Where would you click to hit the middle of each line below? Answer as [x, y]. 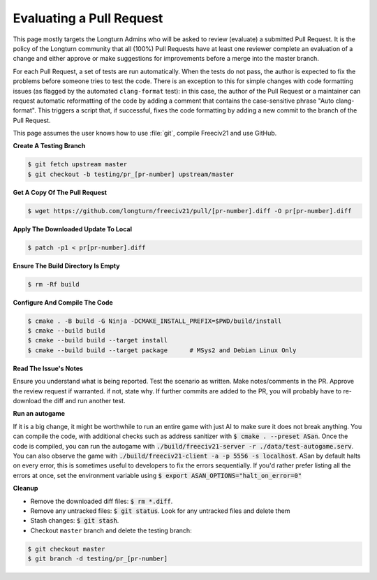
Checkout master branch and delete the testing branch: [111, 530]
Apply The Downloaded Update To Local [73, 229]
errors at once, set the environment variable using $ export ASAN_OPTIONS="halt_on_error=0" [157, 475]
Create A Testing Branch [49, 146]
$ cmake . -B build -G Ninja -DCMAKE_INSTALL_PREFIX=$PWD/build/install [155, 321]
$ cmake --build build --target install [97, 340]
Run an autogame [39, 414]
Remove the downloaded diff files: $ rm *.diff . [102, 501]
